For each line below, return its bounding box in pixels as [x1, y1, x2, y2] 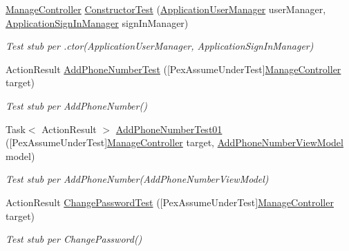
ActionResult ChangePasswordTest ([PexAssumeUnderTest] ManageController [6, 194, 334, 209]
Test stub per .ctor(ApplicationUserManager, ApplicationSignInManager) [6, 39, 314, 53]
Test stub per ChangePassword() [6, 232, 142, 246]
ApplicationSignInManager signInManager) [6, 15, 189, 30]
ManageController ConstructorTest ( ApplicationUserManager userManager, [6, 2, 326, 16]
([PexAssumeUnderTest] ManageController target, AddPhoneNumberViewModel [6, 135, 343, 150]
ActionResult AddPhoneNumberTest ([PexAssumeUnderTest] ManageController [6, 61, 341, 76]
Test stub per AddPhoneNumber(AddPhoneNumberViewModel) [6, 172, 269, 186]
